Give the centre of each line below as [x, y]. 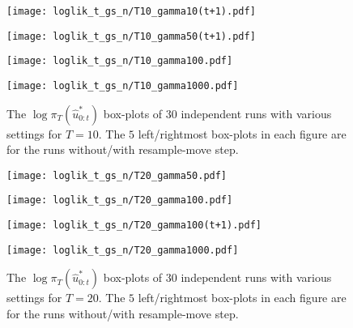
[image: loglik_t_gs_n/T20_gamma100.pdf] [120, 200]
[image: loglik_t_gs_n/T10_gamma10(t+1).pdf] [131, 11]
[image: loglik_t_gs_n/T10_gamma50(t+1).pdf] [131, 36]
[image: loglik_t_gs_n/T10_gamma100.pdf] [120, 61]
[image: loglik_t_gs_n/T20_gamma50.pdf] [117, 175]
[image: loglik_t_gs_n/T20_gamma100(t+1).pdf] [134, 226]
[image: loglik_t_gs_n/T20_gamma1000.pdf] [123, 250]
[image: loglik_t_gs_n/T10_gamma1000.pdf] [123, 85]
